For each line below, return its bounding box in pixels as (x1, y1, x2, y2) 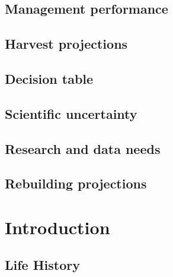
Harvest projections (5, 34, 128, 53)
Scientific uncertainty (5, 104, 137, 122)
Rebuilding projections (5, 174, 147, 193)
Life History (5, 256, 81, 274)
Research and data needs (5, 139, 161, 158)
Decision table (5, 69, 94, 87)
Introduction (5, 215, 110, 239)
